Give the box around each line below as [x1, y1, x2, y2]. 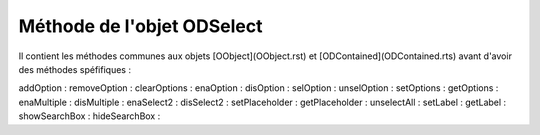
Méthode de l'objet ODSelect [18, 15, 263, 37]
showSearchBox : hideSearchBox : [18, 110, 161, 122]
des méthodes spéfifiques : [18, 63, 132, 75]
